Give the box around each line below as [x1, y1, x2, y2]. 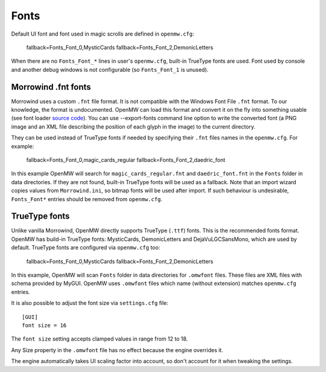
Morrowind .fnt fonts [11, 82, 91, 92]
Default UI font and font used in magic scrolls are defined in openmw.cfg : [11, 30, 194, 37]
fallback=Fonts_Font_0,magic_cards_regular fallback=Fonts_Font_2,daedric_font [26, 156, 226, 163]
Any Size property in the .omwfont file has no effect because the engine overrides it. [11, 346, 223, 353]
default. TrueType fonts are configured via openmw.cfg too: [11, 244, 161, 251]
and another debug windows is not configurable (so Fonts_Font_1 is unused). [11, 66, 209, 73]
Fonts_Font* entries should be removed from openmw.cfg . [11, 195, 162, 202]
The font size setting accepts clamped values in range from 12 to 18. [11, 335, 188, 342]
